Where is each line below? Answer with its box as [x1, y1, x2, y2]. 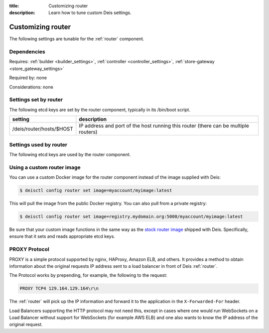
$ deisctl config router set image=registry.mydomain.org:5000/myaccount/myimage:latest [19, 214, 244, 219]
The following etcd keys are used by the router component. [9, 151, 131, 157]
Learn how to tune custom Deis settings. [48, 10, 132, 16]
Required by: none [9, 75, 47, 81]
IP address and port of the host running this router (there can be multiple [79, 122, 249, 129]
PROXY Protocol [9, 246, 49, 253]
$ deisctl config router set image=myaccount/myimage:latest [19, 188, 172, 194]
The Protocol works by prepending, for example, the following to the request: [9, 272, 167, 278]
